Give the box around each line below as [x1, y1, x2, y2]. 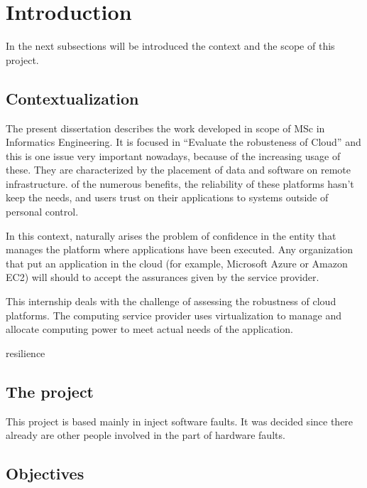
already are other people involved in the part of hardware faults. [6, 428, 285, 442]
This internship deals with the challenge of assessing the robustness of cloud [6, 294, 336, 309]
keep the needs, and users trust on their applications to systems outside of [6, 190, 329, 205]
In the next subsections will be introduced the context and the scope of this [6, 38, 335, 53]
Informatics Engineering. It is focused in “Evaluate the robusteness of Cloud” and [6, 134, 361, 149]
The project [6, 380, 94, 402]
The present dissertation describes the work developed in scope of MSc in [6, 120, 325, 135]
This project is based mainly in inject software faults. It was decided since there [6, 413, 354, 428]
